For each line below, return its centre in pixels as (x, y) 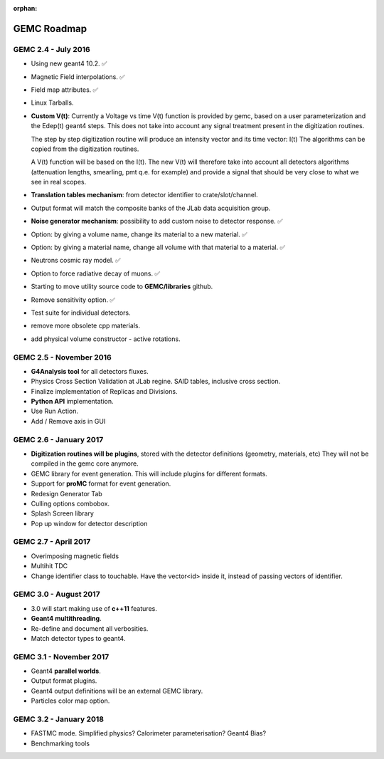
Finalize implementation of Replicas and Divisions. (104, 391)
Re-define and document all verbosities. (90, 628)
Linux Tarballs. (52, 103)
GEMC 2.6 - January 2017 (58, 439)
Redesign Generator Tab (66, 493)
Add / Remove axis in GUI (68, 421)
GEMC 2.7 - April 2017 (52, 542)
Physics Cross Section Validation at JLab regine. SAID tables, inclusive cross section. (156, 382)
